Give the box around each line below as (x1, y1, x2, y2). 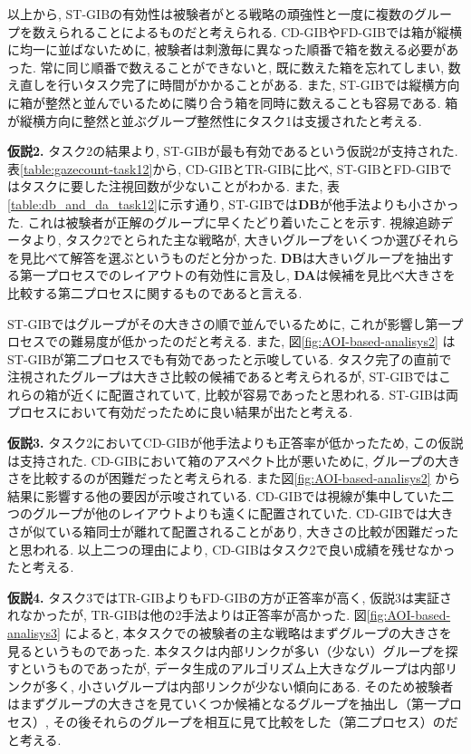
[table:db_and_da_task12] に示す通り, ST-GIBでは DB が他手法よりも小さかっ (7, 194, 459, 213)
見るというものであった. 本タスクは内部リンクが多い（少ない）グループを (7, 641, 446, 660)
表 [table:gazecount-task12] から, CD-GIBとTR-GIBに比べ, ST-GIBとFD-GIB (7, 159, 439, 178)
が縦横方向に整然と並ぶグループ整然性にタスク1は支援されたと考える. (7, 111, 422, 130)
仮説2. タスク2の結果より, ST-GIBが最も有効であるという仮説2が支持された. (7, 141, 458, 160)
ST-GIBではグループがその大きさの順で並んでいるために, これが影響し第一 (7, 314, 451, 333)
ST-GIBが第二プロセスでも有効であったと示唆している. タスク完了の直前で (7, 349, 452, 368)
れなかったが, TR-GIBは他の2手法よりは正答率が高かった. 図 (7, 605, 367, 624)
